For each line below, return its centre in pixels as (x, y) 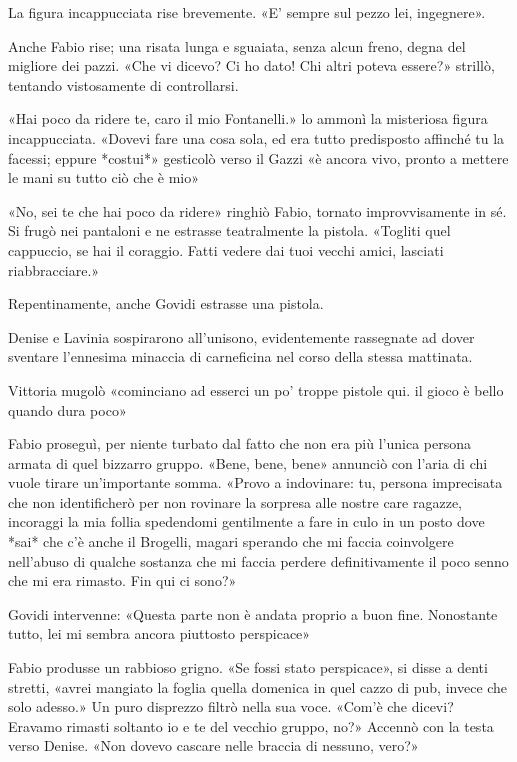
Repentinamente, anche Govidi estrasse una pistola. (166, 303)
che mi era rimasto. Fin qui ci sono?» (122, 580)
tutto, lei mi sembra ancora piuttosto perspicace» (159, 633)
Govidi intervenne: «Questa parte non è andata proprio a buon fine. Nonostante (253, 613)
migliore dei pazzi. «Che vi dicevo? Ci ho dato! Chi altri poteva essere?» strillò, (251, 65)
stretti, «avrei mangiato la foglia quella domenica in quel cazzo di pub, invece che (258, 686)
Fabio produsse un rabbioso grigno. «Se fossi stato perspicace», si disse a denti (248, 667)
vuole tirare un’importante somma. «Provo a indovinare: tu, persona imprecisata (255, 482)
